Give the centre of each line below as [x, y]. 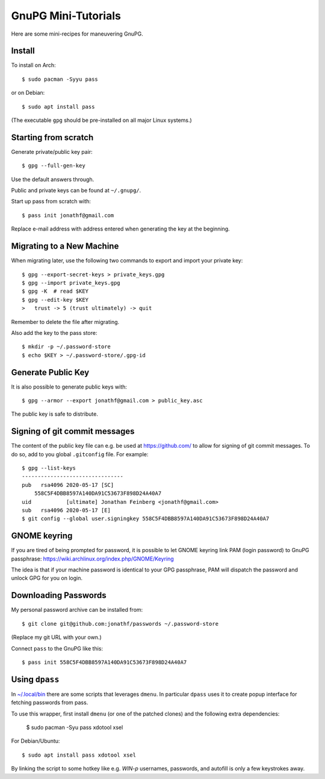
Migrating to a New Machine [65, 246]
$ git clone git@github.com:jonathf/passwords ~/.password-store [120, 624]
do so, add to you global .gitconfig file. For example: [80, 454]
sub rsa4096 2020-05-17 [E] [67, 510]
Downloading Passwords [59, 595]
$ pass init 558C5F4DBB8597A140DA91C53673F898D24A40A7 [104, 662]
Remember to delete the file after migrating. [65, 322]
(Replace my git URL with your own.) [56, 637]
